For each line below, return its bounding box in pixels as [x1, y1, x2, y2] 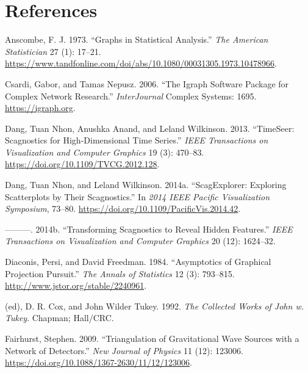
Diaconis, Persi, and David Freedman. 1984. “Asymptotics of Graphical [5, 255, 271, 268]
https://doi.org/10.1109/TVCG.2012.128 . [5, 158, 160, 170]
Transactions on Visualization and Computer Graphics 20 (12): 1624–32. [5, 234, 276, 247]
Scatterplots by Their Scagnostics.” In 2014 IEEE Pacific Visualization [5, 190, 270, 203]
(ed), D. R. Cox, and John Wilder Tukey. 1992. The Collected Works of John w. [5, 299, 304, 312]
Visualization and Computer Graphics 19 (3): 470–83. [5, 145, 204, 158]
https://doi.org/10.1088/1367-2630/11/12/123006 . [5, 356, 192, 369]
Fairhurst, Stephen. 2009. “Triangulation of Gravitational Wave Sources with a [5, 332, 299, 344]
